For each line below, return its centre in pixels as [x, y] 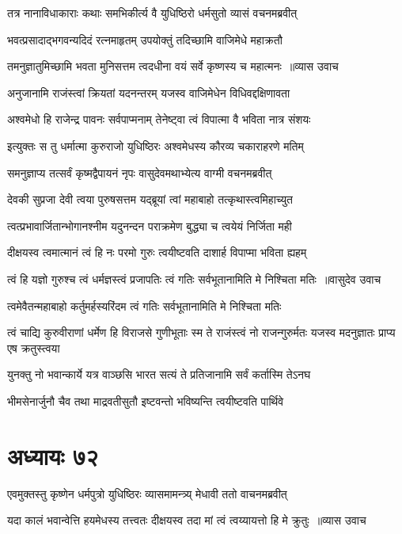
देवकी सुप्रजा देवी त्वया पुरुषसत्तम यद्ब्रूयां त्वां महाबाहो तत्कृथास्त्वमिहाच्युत [150, 199]
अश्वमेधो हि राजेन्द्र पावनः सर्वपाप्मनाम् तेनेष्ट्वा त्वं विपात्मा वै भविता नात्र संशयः [159, 119]
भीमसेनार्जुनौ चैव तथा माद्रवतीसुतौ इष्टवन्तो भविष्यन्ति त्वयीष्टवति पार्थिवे [146, 400]
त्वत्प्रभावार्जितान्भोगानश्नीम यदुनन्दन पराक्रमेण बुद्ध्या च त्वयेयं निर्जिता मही [150, 225]
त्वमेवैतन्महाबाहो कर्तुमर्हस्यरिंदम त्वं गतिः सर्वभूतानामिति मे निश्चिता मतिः [144, 305]
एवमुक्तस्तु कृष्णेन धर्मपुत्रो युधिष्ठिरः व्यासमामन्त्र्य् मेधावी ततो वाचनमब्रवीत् [147, 493]
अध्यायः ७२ [53, 455]
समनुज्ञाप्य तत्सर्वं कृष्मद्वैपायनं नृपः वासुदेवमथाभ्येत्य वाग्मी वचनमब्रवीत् [140, 172]
